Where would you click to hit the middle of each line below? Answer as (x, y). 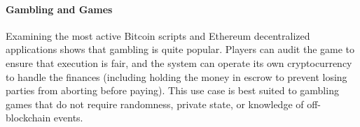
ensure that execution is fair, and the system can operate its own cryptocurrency (179, 62)
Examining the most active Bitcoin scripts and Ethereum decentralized (158, 35)
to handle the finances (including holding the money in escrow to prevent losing (176, 76)
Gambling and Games (59, 9)
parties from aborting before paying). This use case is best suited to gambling (172, 90)
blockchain (28, 118)
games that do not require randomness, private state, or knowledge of (155, 104)
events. (68, 118)
